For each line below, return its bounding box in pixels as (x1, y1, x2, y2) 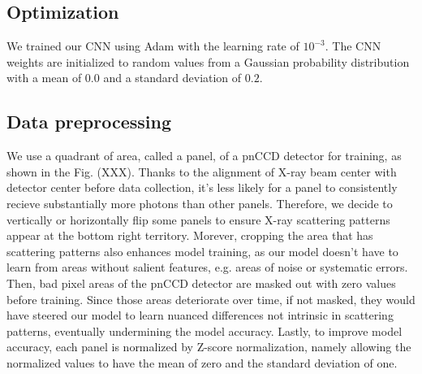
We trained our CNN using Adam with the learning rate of (6, 37, 299, 54)
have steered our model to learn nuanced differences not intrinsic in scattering (6, 307, 394, 324)
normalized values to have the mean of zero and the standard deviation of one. (6, 354, 398, 371)
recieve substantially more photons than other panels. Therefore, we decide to (6, 194, 393, 211)
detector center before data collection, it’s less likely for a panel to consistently (6, 179, 398, 196)
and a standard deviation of (103, 69, 242, 86)
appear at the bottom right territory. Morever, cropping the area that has (6, 227, 373, 244)
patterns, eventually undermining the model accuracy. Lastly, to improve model (6, 322, 403, 339)
